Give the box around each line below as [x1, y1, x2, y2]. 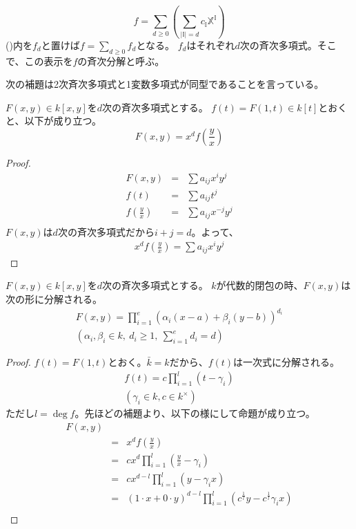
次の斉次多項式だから [57, 224, 155, 239]
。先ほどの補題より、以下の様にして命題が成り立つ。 [75, 406, 315, 420]
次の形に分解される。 [6, 291, 102, 306]
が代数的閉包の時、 [216, 278, 304, 293]
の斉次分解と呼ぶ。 [77, 53, 165, 68]
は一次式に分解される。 [233, 355, 340, 369]
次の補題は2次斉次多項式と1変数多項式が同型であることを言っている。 [6, 77, 324, 91]
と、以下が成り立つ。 [6, 113, 101, 128]
